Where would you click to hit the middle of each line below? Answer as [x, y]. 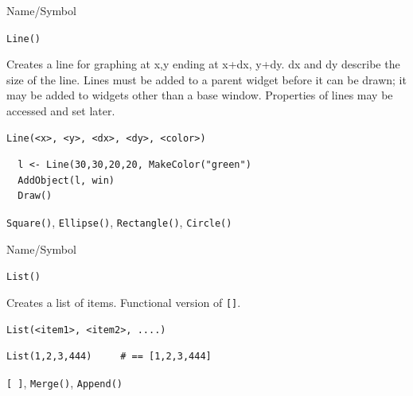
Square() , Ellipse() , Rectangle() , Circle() [119, 222]
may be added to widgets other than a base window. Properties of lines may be [200, 95]
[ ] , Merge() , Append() [65, 382]
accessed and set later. [61, 111]
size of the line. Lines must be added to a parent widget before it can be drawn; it [206, 79]
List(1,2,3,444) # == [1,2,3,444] [109, 357]
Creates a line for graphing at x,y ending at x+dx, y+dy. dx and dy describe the [203, 64]
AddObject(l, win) [66, 180]
